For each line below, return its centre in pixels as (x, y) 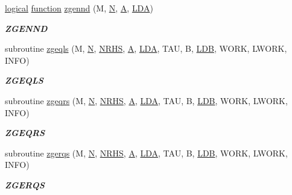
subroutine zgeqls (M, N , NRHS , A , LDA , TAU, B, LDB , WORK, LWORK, (146, 48)
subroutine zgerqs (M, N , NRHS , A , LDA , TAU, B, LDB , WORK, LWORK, (146, 153)
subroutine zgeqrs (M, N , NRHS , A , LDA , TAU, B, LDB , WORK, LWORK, (146, 100)
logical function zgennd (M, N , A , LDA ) (79, 8)
